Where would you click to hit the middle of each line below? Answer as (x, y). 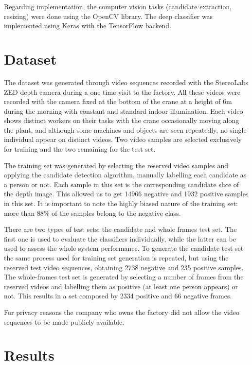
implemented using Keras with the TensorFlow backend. (88, 26)
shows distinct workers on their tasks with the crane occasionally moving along (122, 120)
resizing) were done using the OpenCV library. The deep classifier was (108, 16)
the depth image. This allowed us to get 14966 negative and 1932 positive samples (126, 194)
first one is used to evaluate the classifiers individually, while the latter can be (120, 238)
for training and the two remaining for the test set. (80, 149)
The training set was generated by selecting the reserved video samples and (116, 165)
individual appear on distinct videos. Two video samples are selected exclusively (123, 139)
